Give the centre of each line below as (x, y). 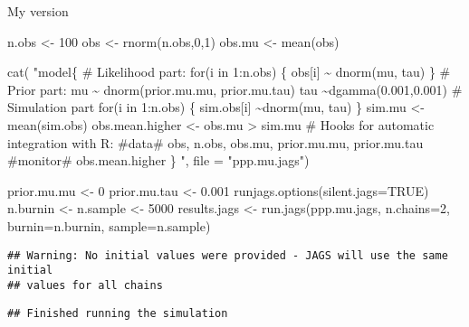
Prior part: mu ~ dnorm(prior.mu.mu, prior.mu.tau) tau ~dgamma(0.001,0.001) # (235, 89)
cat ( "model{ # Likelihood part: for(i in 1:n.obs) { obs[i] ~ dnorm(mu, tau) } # (229, 72)
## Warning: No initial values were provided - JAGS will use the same (228, 255)
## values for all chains (85, 285)
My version (38, 11)
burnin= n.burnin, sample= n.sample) (109, 225)
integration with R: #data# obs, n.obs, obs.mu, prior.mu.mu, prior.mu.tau (215, 142)
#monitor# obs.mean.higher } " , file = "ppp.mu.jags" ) (158, 160)
